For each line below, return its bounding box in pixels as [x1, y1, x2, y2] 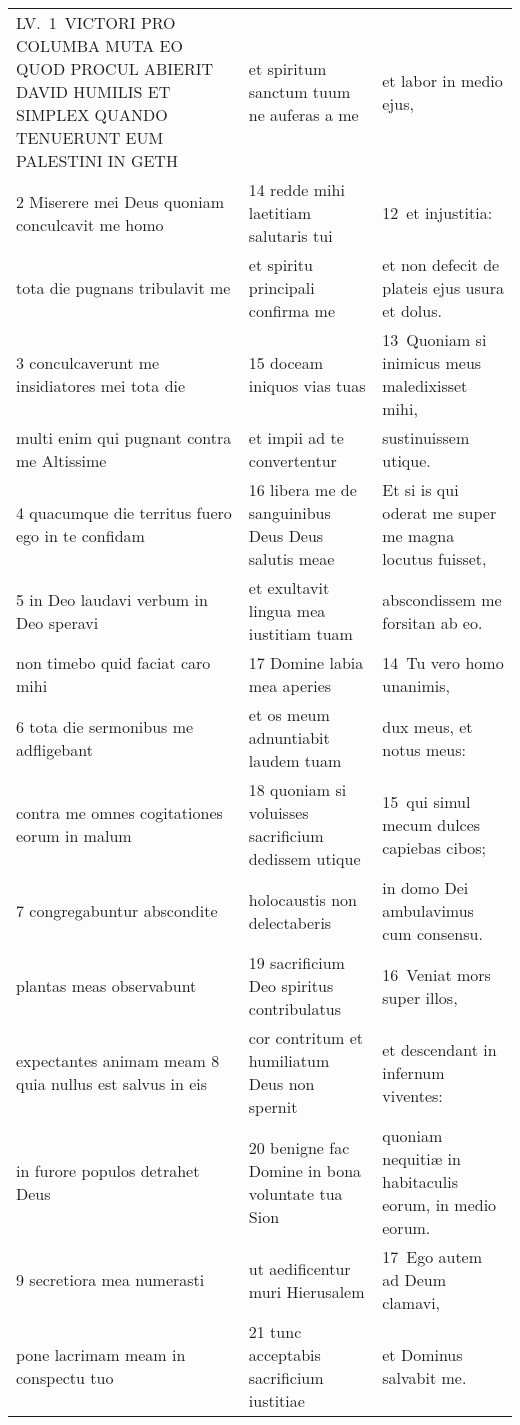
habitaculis [382, 1170, 458, 1193]
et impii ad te [248, 426, 344, 449]
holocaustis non [248, 887, 357, 911]
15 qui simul [382, 789, 471, 813]
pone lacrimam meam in [16, 1343, 186, 1366]
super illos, [382, 985, 458, 1009]
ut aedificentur [248, 1256, 351, 1280]
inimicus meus [382, 351, 482, 374]
